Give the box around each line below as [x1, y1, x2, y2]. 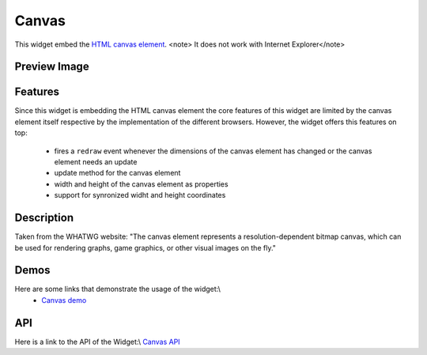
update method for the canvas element [54, 168, 181, 178]
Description [14, 211, 74, 225]
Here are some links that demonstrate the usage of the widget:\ [14, 285, 221, 294]
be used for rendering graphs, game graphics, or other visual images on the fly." [14, 243, 277, 252]
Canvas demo [41, 295, 87, 304]
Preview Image [14, 60, 90, 74]
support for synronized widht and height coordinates [54, 191, 226, 200]
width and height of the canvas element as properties [54, 179, 229, 189]
